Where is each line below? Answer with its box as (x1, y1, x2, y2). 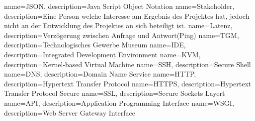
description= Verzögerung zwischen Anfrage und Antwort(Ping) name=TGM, (4, 30, 239, 40)
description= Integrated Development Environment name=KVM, (4, 49, 201, 59)
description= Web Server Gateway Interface (4, 107, 136, 118)
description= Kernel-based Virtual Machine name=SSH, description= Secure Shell (4, 59, 251, 69)
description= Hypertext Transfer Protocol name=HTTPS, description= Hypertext (4, 78, 252, 88)
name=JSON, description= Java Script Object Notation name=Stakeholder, (4, 1, 235, 11)
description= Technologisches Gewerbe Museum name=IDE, (4, 40, 186, 50)
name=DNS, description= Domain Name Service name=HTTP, (4, 69, 196, 79)
